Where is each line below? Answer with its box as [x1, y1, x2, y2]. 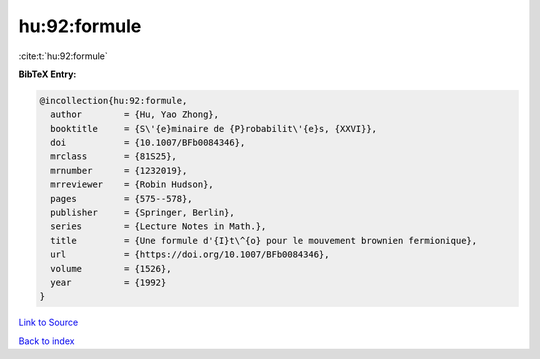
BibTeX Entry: [18, 68, 77, 80]
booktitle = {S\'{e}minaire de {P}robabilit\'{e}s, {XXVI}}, [50, 123, 378, 134]
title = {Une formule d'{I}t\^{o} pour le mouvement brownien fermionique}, [50, 235, 478, 246]
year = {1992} [50, 277, 167, 288]
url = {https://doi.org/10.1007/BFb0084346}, [50, 249, 330, 260]
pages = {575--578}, [50, 193, 194, 204]
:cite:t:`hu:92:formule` [18, 50, 109, 62]
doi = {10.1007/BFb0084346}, [50, 137, 246, 149]
